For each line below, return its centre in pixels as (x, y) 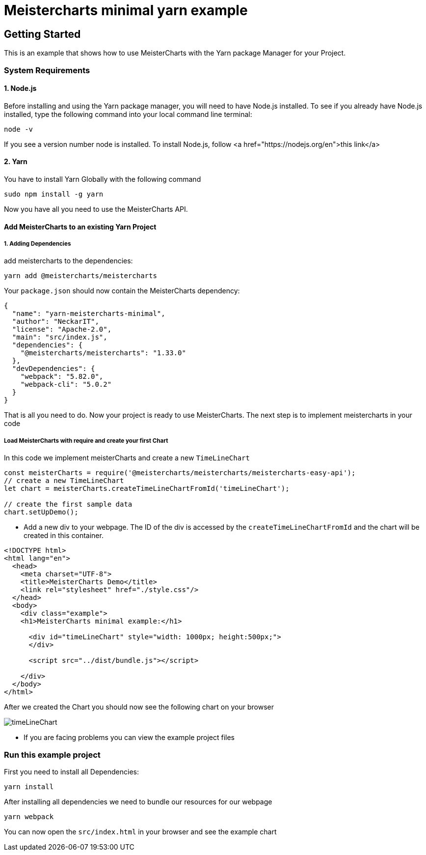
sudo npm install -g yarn (54, 194)
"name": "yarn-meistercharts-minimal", (89, 314)
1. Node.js (20, 88)
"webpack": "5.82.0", (62, 377)
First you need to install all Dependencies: (72, 771)
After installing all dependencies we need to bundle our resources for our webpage (138, 801)
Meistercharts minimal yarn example (126, 10)
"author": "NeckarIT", (55, 322)
